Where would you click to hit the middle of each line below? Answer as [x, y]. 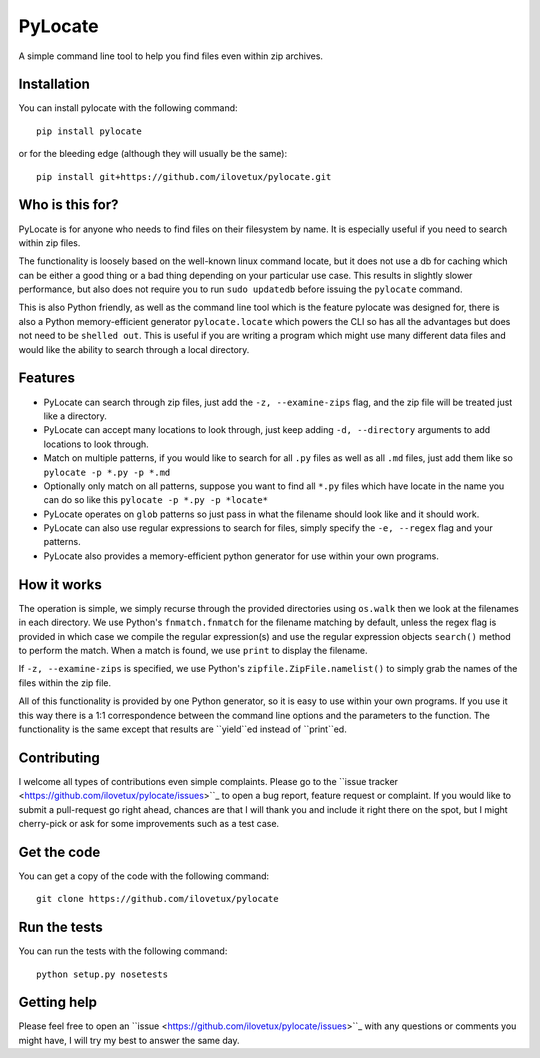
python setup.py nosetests [102, 974]
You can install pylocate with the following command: [128, 108]
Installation [54, 84]
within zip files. [49, 242]
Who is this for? [68, 205]
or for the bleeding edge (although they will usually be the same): [153, 154]
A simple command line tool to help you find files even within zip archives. [171, 56]
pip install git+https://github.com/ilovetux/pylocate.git [184, 176]
